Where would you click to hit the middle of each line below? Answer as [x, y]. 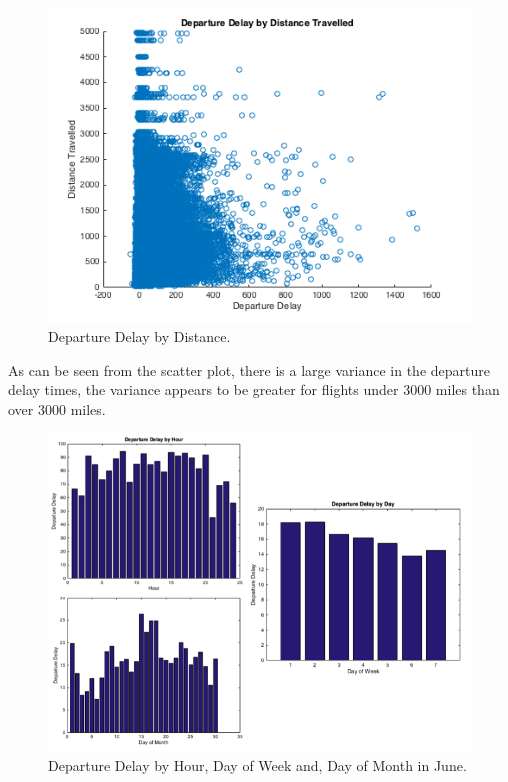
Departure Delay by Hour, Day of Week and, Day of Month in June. [257, 764]
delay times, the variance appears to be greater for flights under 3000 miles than [254, 389]
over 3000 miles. [57, 408]
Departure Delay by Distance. [139, 335]
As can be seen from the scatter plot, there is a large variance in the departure [249, 369]
